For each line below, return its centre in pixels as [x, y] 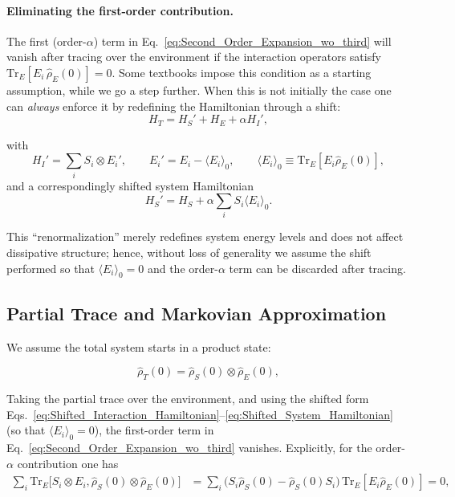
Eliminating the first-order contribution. [120, 10]
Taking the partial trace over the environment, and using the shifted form [188, 399]
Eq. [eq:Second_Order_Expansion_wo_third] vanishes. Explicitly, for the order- [206, 448]
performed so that [51, 268]
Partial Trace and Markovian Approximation [197, 313]
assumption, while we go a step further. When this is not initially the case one [199, 90]
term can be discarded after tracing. [317, 268]
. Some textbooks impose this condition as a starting [242, 72]
